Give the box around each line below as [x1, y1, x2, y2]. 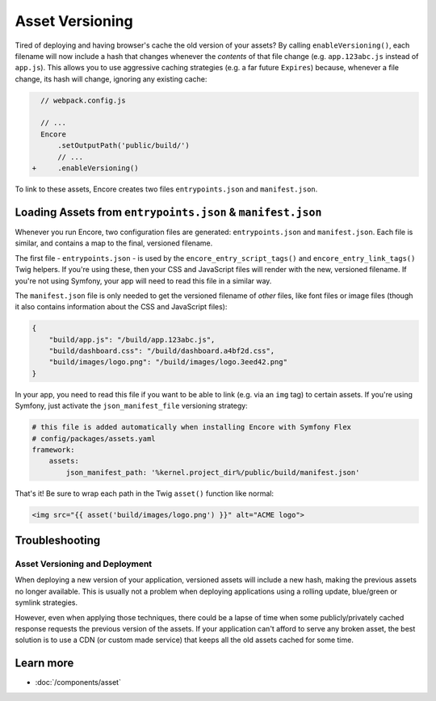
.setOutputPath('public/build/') [57, 141, 190, 150]
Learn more [15, 657, 74, 670]
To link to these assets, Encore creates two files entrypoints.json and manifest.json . [15, 184, 318, 194]
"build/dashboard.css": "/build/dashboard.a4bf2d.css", [48, 346, 275, 355]
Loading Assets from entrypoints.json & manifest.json [15, 205, 322, 219]
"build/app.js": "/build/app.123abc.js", [48, 335, 216, 344]
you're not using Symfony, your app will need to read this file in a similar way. [15, 275, 272, 286]
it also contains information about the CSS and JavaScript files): [15, 302, 228, 312]
